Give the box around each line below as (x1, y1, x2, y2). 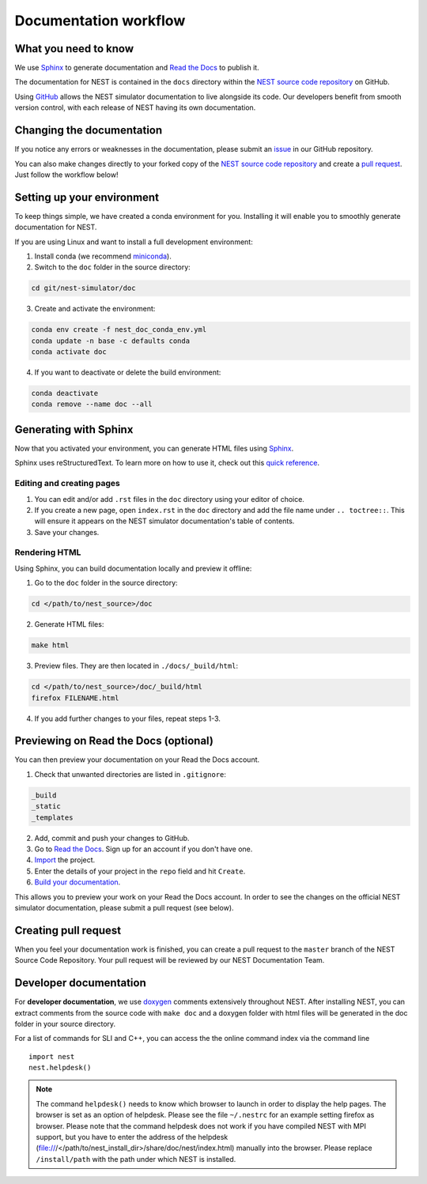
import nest (28, 1052, 75, 1061)
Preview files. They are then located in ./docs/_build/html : (34, 661, 239, 671)
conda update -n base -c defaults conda (31, 336, 190, 345)
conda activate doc (31, 348, 107, 356)
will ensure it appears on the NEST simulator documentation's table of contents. (34, 516, 295, 526)
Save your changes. (34, 527, 100, 537)
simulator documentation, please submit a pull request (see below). (14, 903, 234, 912)
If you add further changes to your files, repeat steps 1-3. (34, 714, 221, 723)
